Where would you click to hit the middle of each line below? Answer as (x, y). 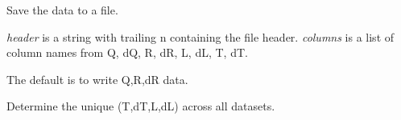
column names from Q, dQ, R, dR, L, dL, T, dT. (127, 52)
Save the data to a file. (62, 10)
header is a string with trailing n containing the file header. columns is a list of (200, 36)
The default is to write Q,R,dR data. (97, 79)
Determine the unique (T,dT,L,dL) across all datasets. (141, 106)
